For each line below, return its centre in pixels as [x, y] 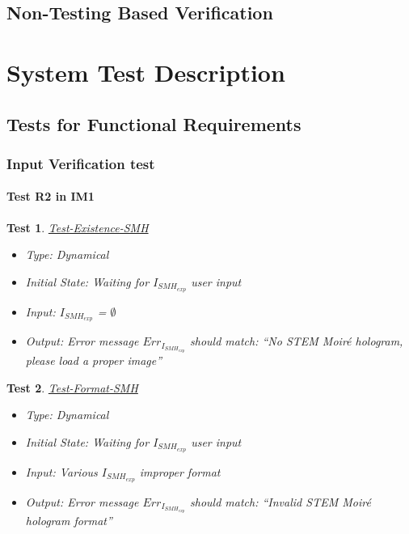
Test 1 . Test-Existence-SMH [78, 227]
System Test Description [146, 72]
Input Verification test [81, 163]
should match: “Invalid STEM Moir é [280, 501]
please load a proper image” [94, 360]
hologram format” [69, 521]
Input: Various [61, 471]
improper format [180, 471]
